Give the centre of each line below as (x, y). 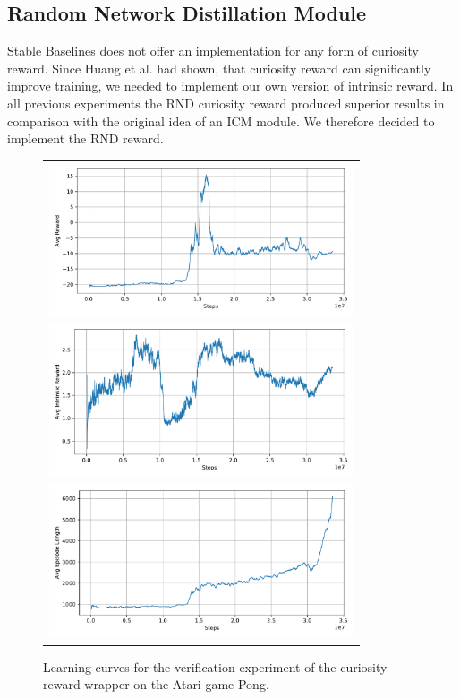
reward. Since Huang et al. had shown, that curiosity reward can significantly (219, 68)
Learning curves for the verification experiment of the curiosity (215, 666)
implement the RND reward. (85, 138)
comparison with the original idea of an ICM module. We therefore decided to (221, 121)
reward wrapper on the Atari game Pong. (156, 684)
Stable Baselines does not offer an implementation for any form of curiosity (213, 51)
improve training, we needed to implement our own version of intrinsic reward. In (230, 86)
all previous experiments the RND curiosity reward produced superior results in (226, 103)
